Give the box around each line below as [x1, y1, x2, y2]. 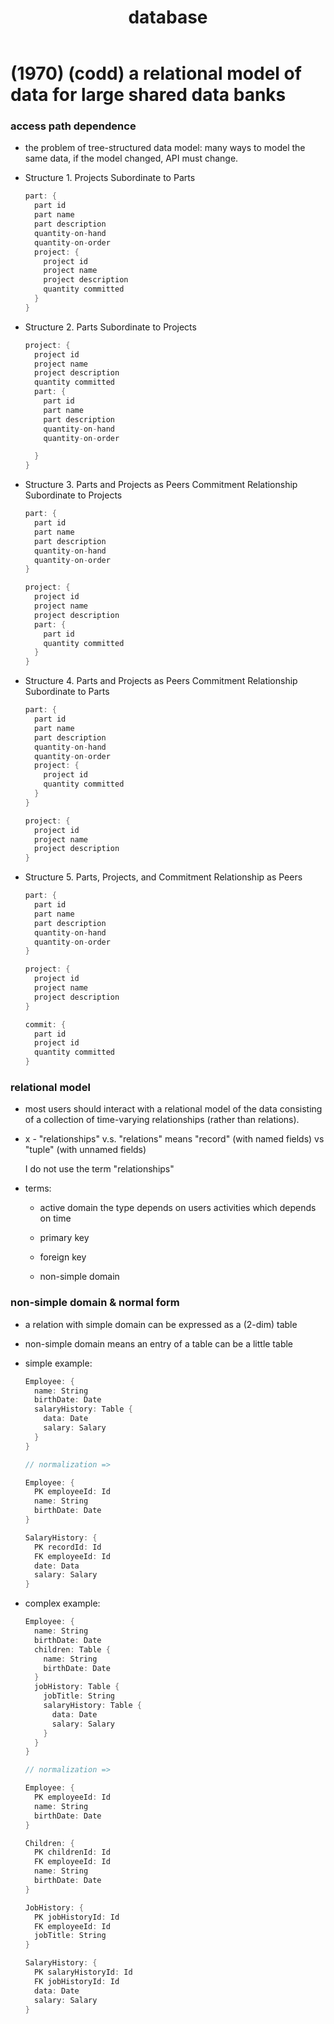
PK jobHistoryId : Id [34, 1912, 120, 1922]
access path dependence [10, 119, 137, 133]
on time [39, 1212, 72, 1225]
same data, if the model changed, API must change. [24, 152, 239, 165]
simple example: [24, 1357, 93, 1369]
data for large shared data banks [10, 84, 287, 106]
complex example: [24, 1597, 101, 1610]
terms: [24, 1182, 52, 1195]
